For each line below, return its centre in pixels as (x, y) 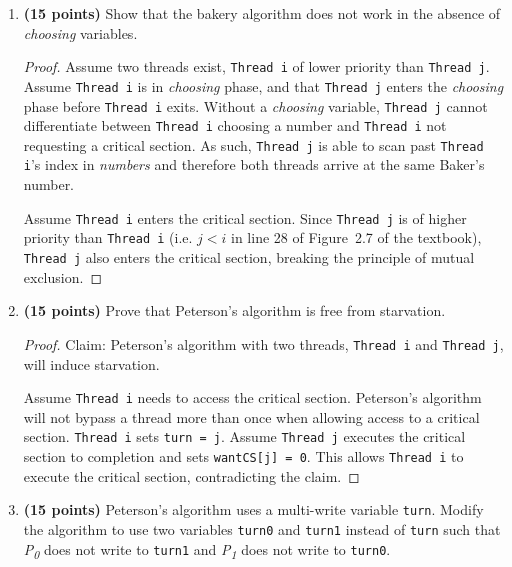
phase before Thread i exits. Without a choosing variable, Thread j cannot (255, 105)
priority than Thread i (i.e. (108, 237)
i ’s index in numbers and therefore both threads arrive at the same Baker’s (254, 164)
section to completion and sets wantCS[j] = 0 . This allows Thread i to (243, 456)
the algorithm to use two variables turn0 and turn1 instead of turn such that (262, 528)
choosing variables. (80, 32)
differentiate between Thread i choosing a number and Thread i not (235, 125)
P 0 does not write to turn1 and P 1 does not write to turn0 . (207, 550)
